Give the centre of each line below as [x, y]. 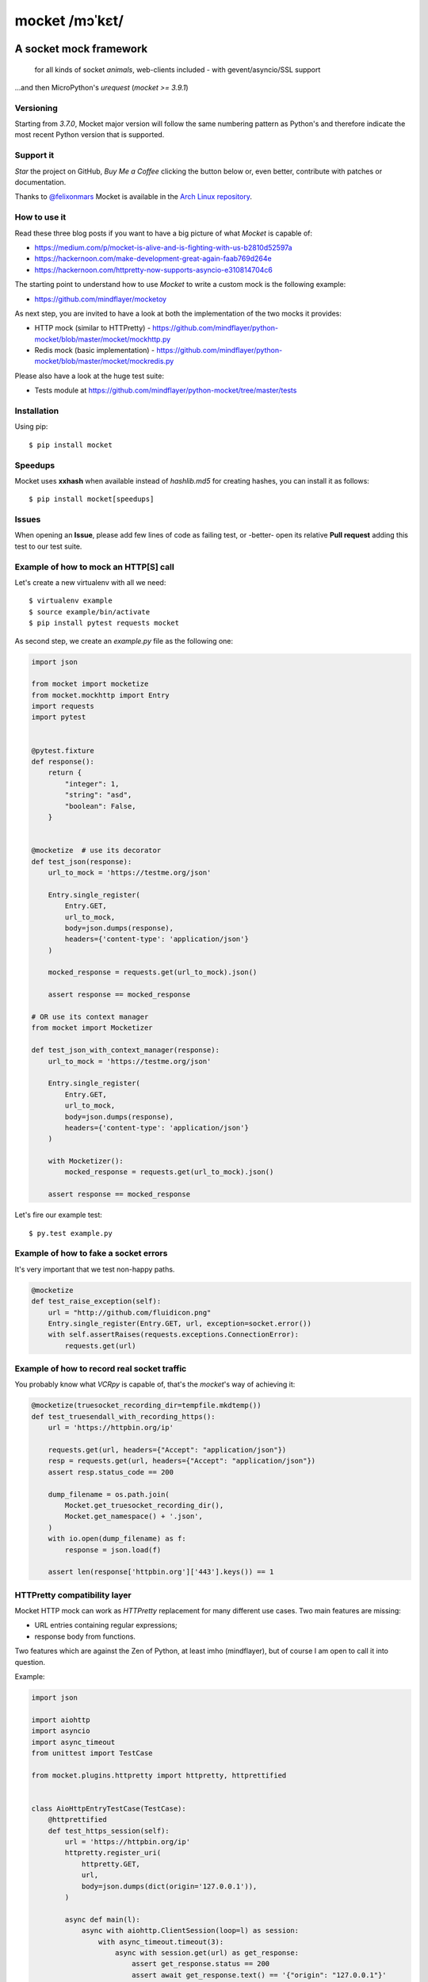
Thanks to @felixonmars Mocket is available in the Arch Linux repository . [134, 197]
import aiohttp [61, 1720]
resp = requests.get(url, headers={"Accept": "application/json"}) [182, 1461]
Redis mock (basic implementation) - [95, 350]
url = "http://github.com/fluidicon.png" [130, 1312]
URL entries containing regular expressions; [106, 1625]
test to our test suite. [48, 546]
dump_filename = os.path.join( [109, 1494]
